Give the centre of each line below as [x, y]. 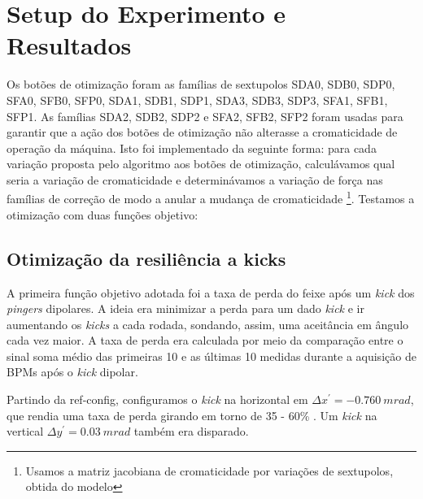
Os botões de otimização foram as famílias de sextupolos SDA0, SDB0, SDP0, [201, 84]
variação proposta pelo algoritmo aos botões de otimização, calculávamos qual [201, 164]
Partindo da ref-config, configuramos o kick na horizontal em [157, 399]
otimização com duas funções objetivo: [102, 214]
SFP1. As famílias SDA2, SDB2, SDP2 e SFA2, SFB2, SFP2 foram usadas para [205, 116]
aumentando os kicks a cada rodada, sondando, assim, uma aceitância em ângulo [208, 324]
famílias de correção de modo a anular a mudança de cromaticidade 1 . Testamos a [211, 197]
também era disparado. [191, 431]
